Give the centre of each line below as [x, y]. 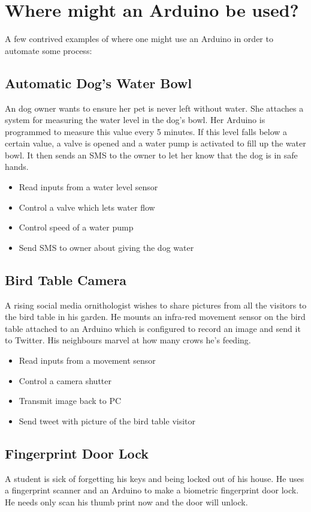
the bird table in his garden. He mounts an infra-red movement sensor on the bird [155, 317]
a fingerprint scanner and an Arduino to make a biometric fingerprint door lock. [152, 490]
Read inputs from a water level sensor [88, 187]
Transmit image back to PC [70, 401]
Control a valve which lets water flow [87, 207]
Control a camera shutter [65, 380]
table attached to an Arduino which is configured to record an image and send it [153, 328]
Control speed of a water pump [76, 227]
